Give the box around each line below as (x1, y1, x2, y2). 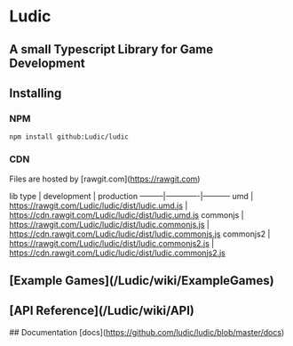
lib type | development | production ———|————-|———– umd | (9, 190, 254, 201)
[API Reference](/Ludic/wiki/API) (9, 303, 195, 318)
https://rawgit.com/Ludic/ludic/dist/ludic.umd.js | (9, 200, 188, 211)
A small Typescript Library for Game (9, 42, 214, 57)
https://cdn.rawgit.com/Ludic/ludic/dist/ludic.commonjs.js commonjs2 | (9, 229, 271, 239)
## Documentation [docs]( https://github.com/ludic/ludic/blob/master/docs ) (9, 326, 285, 337)
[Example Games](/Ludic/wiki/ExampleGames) (9, 273, 274, 288)
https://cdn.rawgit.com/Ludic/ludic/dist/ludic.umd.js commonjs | (9, 209, 244, 220)
